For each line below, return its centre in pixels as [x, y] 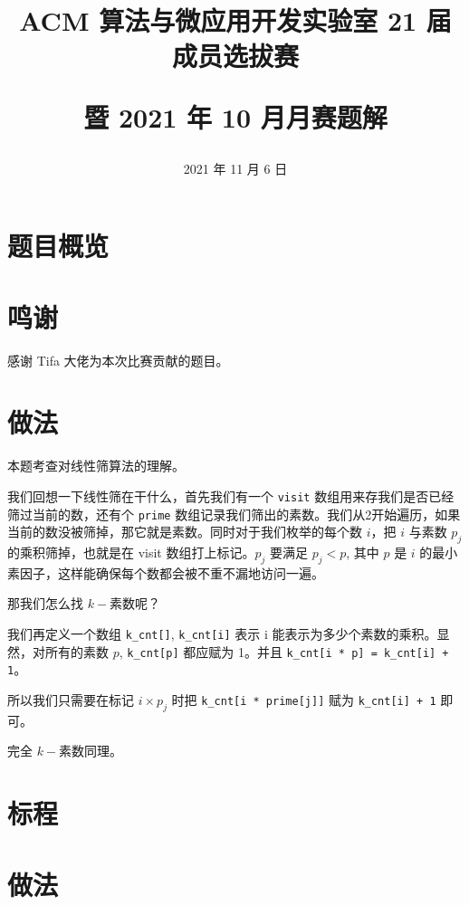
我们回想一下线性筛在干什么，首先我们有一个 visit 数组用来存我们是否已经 [231, 495]
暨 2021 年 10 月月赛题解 [235, 116]
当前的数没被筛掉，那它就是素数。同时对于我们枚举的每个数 [185, 532]
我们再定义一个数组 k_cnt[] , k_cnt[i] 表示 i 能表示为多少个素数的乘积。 [222, 634]
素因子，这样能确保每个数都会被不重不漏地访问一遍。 [166, 572]
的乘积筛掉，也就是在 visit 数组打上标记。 [131, 553]
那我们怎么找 [45, 603]
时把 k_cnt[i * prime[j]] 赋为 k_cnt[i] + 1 [304, 700]
